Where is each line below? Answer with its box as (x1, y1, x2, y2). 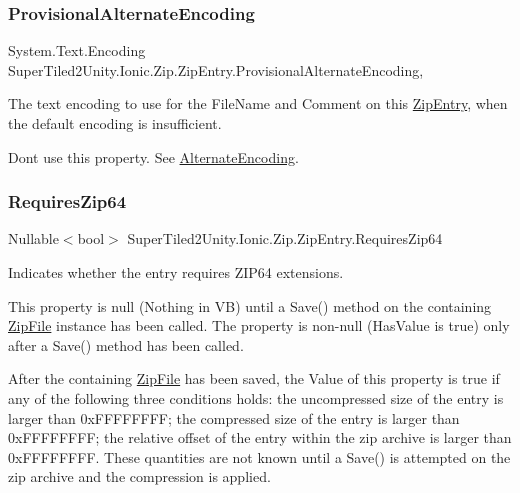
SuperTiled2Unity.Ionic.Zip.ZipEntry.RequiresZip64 (127, 228, 443, 249)
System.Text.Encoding (8, 40, 146, 61)
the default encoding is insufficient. (8, 113, 222, 133)
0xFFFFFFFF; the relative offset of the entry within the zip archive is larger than (8, 427, 512, 448)
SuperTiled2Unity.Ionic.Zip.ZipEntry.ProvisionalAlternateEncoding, (8, 59, 424, 80)
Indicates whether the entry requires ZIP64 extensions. (8, 262, 344, 282)
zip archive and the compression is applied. (8, 466, 271, 487)
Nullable (8, 228, 59, 249)
